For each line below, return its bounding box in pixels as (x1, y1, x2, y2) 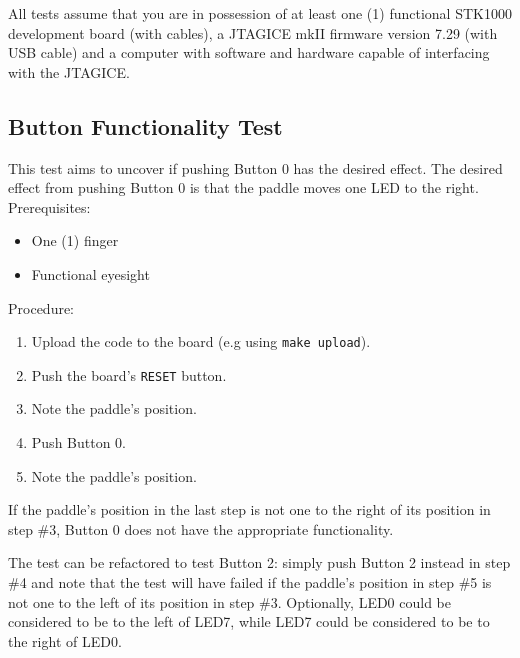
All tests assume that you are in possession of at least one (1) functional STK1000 (8, 3, 512, 23)
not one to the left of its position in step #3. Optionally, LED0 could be (8, 591, 452, 612)
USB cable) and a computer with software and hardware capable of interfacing (8, 42, 490, 63)
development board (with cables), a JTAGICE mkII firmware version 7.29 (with (8, 22, 498, 43)
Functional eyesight (31, 263, 150, 284)
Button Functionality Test (8, 110, 283, 141)
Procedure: (8, 297, 75, 318)
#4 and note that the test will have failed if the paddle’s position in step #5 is (8, 572, 492, 593)
